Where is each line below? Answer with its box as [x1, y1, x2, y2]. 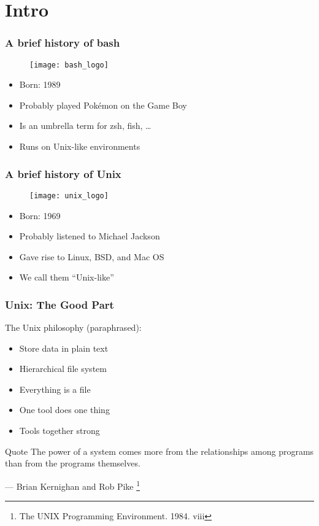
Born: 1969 [19, 209, 61, 222]
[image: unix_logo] [29, 191, 109, 200]
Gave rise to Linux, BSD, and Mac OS [19, 250, 164, 263]
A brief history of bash [5, 35, 120, 50]
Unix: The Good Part [5, 296, 114, 312]
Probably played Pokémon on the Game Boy [19, 98, 187, 111]
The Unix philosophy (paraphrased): [5, 321, 142, 334]
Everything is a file [19, 382, 91, 395]
